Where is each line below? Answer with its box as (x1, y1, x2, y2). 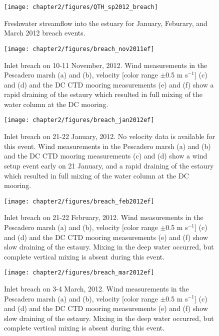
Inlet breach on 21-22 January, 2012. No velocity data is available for (4, 131, 215, 141)
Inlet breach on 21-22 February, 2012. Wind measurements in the (4, 212, 203, 222)
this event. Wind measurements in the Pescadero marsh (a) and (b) (4, 140, 211, 151)
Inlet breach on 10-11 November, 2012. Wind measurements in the (4, 59, 207, 70)
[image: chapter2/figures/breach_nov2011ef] (4, 45, 154, 52)
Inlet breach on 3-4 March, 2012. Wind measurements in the (4, 283, 189, 293)
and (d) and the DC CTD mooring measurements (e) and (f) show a (4, 79, 214, 89)
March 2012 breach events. (4, 27, 85, 38)
